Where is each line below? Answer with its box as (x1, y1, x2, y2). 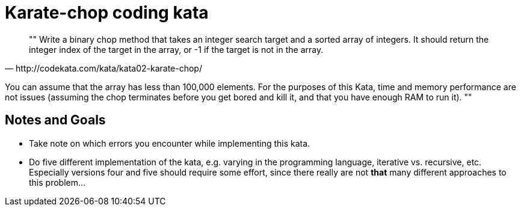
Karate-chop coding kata (5, 2, 209, 23)
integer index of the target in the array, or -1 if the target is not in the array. (29, 44, 324, 55)
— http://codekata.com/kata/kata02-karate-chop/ (5, 63, 202, 73)
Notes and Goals (5, 112, 106, 128)
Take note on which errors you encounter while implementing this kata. (29, 138, 310, 148)
